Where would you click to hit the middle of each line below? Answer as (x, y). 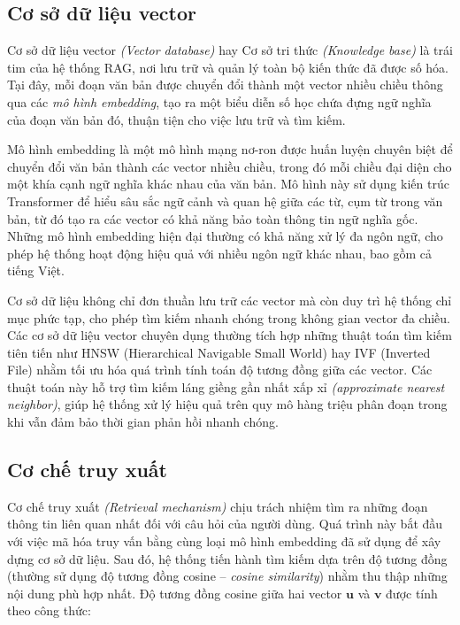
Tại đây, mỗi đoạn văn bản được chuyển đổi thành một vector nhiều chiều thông (225, 85)
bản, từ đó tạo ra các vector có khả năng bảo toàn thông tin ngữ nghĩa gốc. (213, 218)
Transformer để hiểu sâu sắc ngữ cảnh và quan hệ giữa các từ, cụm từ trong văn (225, 201)
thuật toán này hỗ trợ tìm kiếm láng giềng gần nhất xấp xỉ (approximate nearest (226, 386)
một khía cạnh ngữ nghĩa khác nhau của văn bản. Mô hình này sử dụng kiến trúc (228, 184)
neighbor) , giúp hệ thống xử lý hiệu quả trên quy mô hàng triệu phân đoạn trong (227, 404)
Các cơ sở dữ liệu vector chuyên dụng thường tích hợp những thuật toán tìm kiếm (230, 335)
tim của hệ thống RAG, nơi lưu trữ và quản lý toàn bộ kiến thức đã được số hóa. (228, 67)
